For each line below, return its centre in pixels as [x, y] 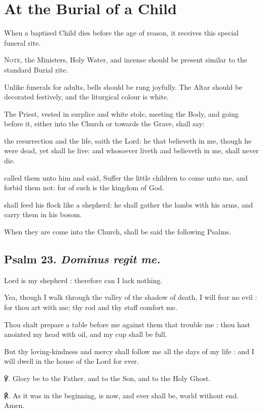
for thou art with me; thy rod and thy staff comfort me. [91, 307]
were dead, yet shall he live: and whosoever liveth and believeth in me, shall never [131, 150]
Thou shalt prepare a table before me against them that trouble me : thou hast [127, 324]
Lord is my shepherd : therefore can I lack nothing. [83, 280]
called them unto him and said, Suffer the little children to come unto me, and [126, 177]
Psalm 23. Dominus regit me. [82, 259]
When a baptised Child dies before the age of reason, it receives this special [121, 33]
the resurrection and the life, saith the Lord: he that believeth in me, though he [128, 140]
